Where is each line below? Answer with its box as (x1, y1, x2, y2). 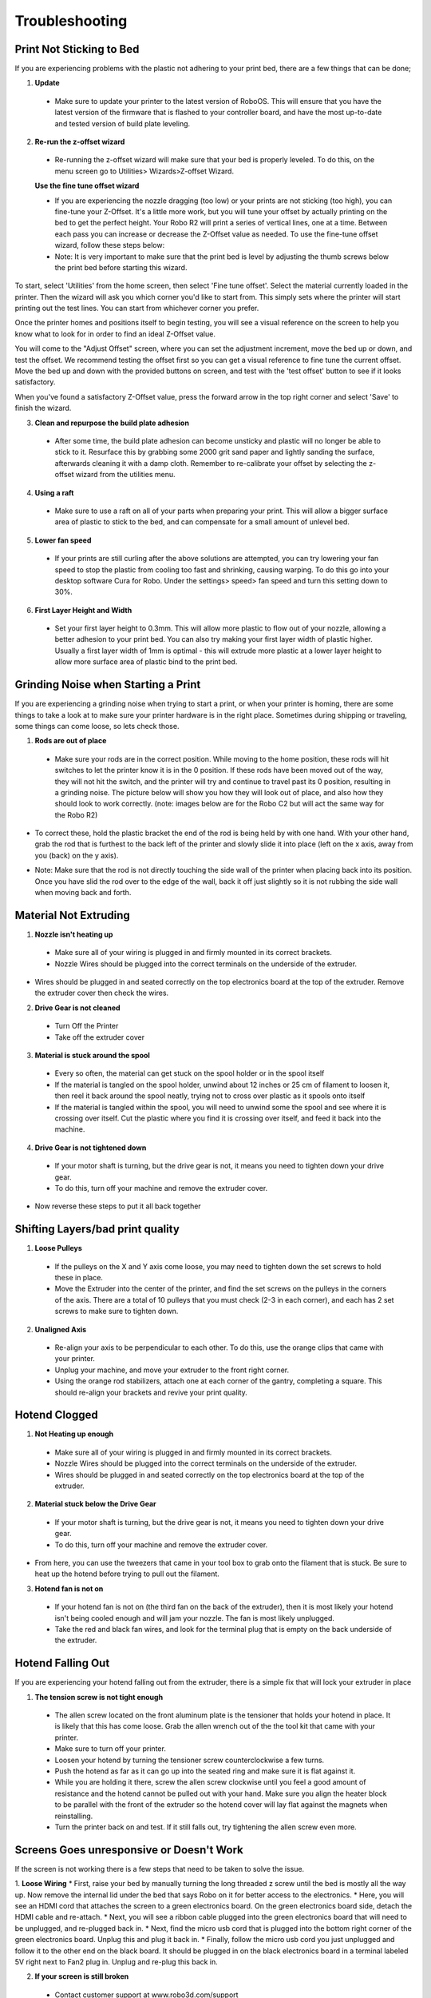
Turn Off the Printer (54, 1021, 119, 1031)
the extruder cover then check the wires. (34, 988, 169, 998)
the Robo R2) (54, 810, 98, 819)
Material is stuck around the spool (34, 1051, 151, 1061)
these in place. (54, 1273, 104, 1283)
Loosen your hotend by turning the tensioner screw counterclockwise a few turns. (54, 1755, 325, 1765)
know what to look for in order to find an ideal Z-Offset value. (14, 328, 215, 339)
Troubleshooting (14, 12, 128, 30)
